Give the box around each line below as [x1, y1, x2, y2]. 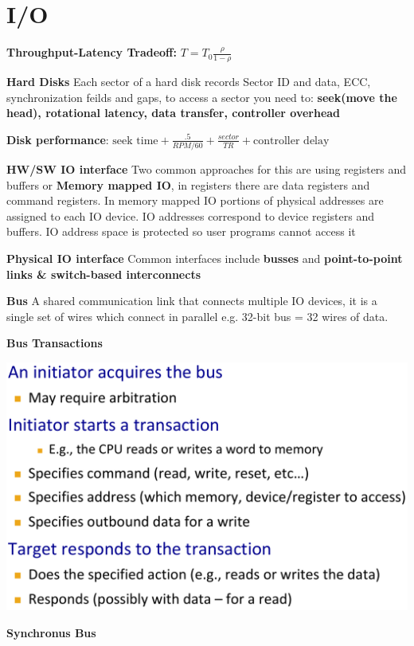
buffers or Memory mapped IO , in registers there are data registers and [6, 176, 370, 193]
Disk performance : [6, 131, 109, 147]
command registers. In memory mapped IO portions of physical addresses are [6, 192, 384, 209]
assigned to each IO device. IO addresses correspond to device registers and [6, 207, 374, 224]
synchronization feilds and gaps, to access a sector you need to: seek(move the [6, 88, 397, 105]
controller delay [253, 135, 330, 147]
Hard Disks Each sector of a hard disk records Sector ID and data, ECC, [6, 72, 371, 89]
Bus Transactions [6, 335, 103, 351]
